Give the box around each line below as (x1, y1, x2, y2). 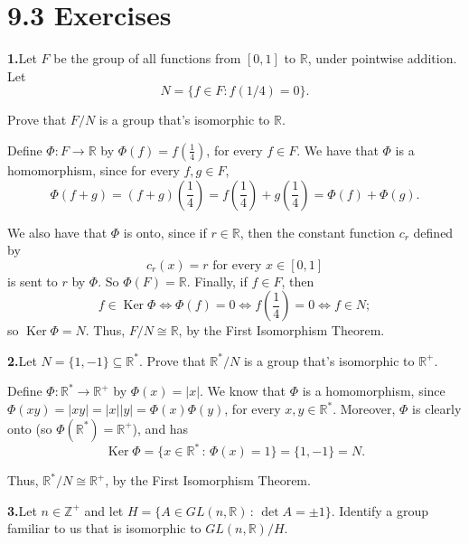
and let (84, 501, 124, 520)
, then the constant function (239, 222, 395, 241)
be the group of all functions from (53, 49, 241, 68)
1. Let (7, 49, 37, 68)
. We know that (200, 381, 286, 400)
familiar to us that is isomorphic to (7, 519, 202, 538)
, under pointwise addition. (307, 49, 457, 68)
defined (413, 222, 454, 241)
